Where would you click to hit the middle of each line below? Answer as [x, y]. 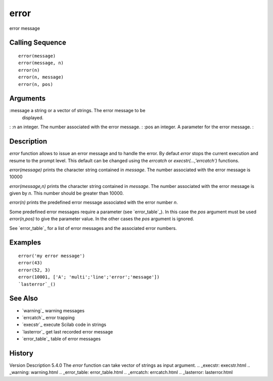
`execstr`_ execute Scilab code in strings [64, 325]
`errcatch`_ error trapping [49, 317]
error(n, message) [41, 77]
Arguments [28, 99]
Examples [25, 243]
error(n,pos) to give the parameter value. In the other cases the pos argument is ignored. [102, 219]
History [21, 353]
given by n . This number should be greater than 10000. [66, 193]
